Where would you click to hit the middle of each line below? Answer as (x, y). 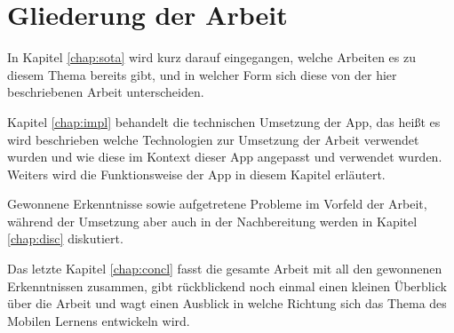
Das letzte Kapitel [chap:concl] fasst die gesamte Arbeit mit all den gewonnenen (225, 269)
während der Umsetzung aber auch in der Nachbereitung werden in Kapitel (212, 221)
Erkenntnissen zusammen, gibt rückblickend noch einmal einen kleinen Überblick (227, 285)
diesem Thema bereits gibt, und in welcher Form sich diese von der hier (202, 74)
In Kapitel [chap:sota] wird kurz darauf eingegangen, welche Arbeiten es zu (211, 57)
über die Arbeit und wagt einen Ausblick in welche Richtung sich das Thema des (227, 303)
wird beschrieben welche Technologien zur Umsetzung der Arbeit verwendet (213, 139)
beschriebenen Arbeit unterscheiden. (106, 92)
